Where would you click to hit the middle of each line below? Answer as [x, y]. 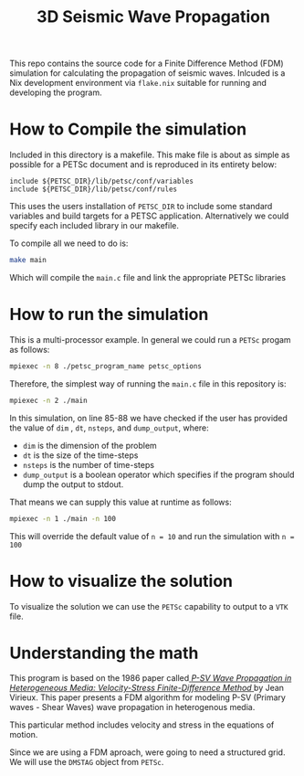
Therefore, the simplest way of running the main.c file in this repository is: [148, 383]
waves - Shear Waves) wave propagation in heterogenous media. [132, 707]
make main [28, 260]
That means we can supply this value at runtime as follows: [121, 502]
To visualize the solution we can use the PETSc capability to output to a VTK [149, 606]
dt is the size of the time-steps [80, 455]
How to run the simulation [109, 315]
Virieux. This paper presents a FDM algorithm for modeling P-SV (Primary [147, 697]
